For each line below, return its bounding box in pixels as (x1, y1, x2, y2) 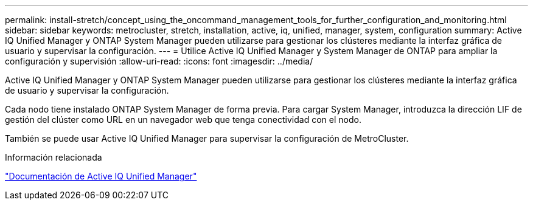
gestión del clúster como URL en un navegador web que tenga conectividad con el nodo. (5, 114, 361, 125)
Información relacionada (5, 152, 102, 162)
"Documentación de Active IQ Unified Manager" (5, 171, 197, 181)
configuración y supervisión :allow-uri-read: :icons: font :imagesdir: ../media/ (5, 56, 313, 66)
